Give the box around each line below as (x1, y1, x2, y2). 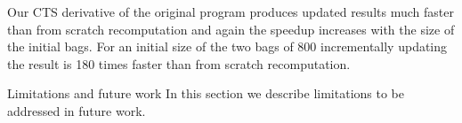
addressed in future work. (7, 101, 146, 119)
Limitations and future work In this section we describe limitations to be (7, 84, 404, 103)
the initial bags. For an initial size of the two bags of (7, 37, 294, 56)
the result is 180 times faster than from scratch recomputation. (7, 54, 351, 73)
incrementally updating (320, 37, 448, 56)
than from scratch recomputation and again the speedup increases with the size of (7, 19, 455, 38)
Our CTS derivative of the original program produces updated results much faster (7, 3, 454, 20)
